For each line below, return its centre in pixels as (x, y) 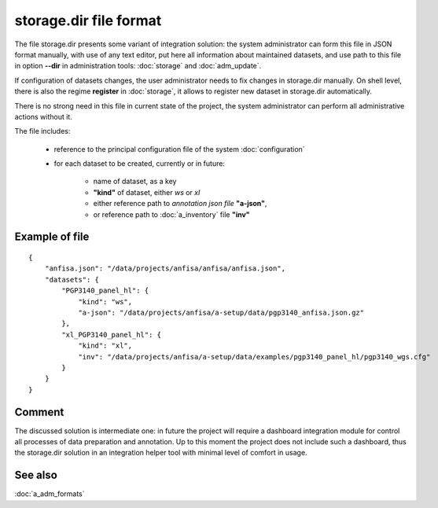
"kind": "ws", (105, 302)
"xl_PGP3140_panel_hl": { (111, 335)
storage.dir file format (88, 20)
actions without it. (43, 116)
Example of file (52, 237)
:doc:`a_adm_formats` (50, 494)
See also (36, 475)
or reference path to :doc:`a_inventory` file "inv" (172, 214)
